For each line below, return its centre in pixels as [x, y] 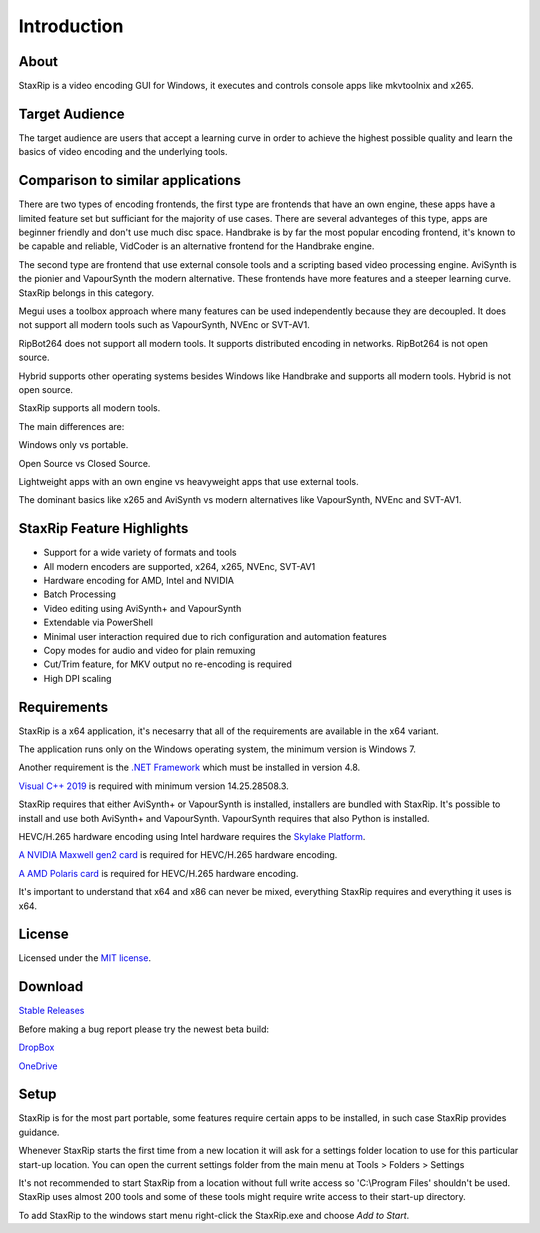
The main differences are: [71, 426]
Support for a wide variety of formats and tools [140, 552]
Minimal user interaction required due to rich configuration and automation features [215, 636]
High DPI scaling [77, 678]
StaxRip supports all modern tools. [89, 408]
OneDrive [38, 1066]
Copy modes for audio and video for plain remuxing [149, 650]
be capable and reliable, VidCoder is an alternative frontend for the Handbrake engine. [196, 246]
